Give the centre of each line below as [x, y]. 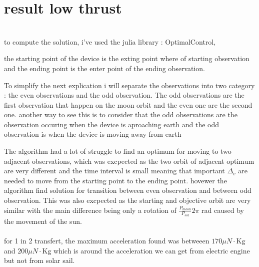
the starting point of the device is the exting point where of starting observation [127, 58]
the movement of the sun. [43, 221]
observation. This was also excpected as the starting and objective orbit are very [127, 200]
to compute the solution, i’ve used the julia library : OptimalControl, [110, 41]
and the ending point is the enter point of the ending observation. [104, 68]
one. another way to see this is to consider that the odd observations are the [121, 114]
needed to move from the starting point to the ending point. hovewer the [115, 180]
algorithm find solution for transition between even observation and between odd [128, 190]
